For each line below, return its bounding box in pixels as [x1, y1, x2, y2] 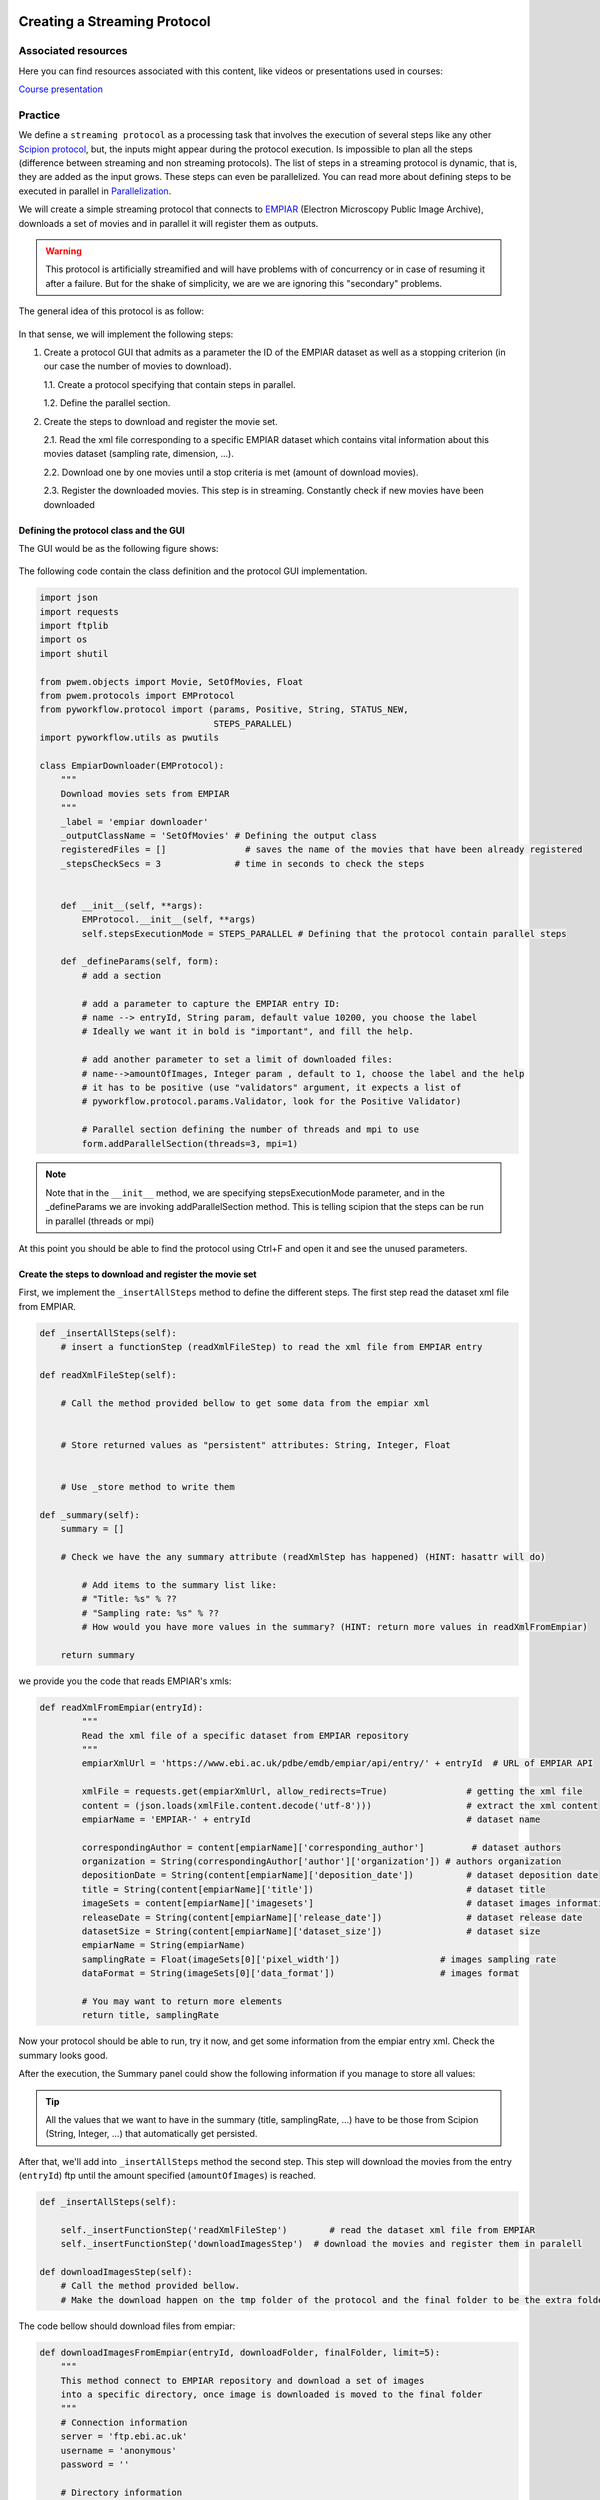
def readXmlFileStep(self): [39, 1369, 177, 1380]
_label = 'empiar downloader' [60, 816, 209, 827]
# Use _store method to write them [60, 1481, 235, 1493]
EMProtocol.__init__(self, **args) [81, 914, 257, 925]
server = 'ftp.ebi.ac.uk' [60, 2431, 188, 2442]
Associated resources [18, 44, 128, 58]
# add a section [81, 970, 162, 981]
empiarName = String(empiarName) [81, 1940, 246, 1951]
